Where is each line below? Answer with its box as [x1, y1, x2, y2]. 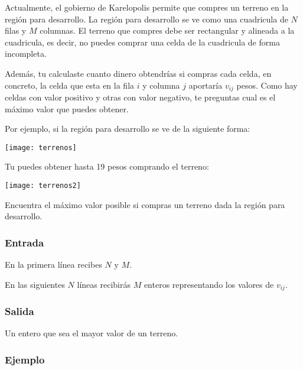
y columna [142, 79, 180, 91]
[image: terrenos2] [5, 181, 81, 190]
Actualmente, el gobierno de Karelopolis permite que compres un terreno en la [5, 1, 289, 13]
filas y [5, 24, 27, 37]
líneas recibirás [77, 278, 131, 290]
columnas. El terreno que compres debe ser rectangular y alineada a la [40, 24, 295, 37]
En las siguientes [5, 278, 65, 290]
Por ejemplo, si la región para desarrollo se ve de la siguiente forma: [5, 122, 250, 135]
